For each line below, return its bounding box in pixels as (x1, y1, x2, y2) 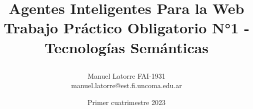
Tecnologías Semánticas (44, 37, 209, 57)
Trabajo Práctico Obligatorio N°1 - (3, 17, 249, 38)
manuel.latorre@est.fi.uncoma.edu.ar (71, 80, 182, 91)
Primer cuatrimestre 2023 (87, 97, 165, 107)
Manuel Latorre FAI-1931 (87, 70, 165, 81)
